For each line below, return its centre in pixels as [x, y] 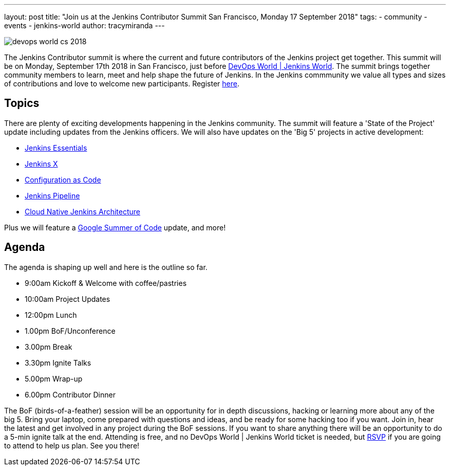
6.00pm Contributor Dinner [70, 394]
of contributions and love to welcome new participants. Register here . [122, 84]
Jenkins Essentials [56, 148]
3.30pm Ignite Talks [58, 363]
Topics [22, 103]
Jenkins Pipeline [52, 195]
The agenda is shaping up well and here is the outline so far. [106, 267]
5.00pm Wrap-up [54, 378]
